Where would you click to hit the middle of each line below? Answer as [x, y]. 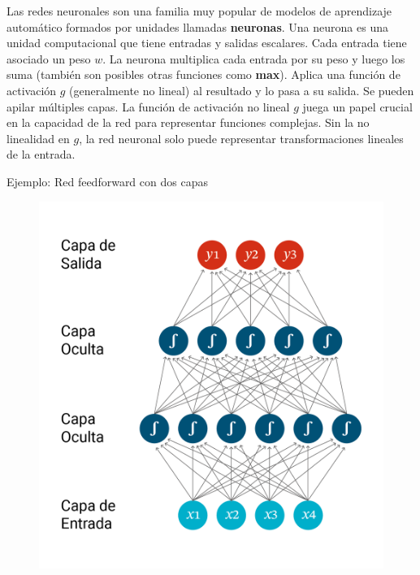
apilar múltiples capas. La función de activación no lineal [148, 106]
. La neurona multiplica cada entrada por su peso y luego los [254, 58]
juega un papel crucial [357, 106]
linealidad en [38, 138]
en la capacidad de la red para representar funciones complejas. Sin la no [188, 122]
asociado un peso [49, 58]
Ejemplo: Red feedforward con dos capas [107, 181]
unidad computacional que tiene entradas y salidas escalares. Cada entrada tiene [207, 43]
